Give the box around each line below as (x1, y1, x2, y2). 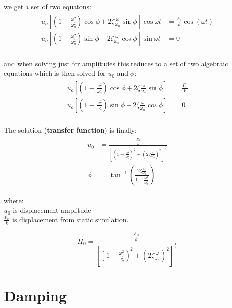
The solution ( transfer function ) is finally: (4, 125, 137, 135)
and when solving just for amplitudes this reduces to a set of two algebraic (4, 58, 228, 68)
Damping (4, 285, 67, 305)
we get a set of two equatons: (4, 1, 91, 11)
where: (4, 195, 24, 205)
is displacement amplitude (13, 205, 91, 215)
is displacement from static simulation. (12, 214, 129, 224)
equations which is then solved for (4, 68, 106, 78)
